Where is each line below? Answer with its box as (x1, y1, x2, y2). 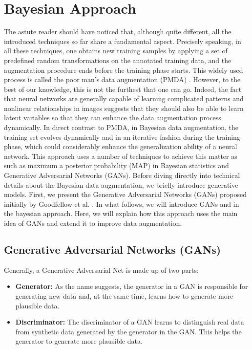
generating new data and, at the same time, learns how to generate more (15, 290, 233, 301)
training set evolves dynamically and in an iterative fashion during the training (4, 131, 240, 142)
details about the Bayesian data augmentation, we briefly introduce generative (4, 179, 238, 190)
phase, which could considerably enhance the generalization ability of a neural (4, 141, 237, 152)
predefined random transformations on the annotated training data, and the (4, 55, 231, 65)
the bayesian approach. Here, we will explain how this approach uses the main (4, 208, 238, 218)
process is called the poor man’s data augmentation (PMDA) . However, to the (4, 74, 241, 85)
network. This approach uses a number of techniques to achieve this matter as (4, 151, 237, 161)
